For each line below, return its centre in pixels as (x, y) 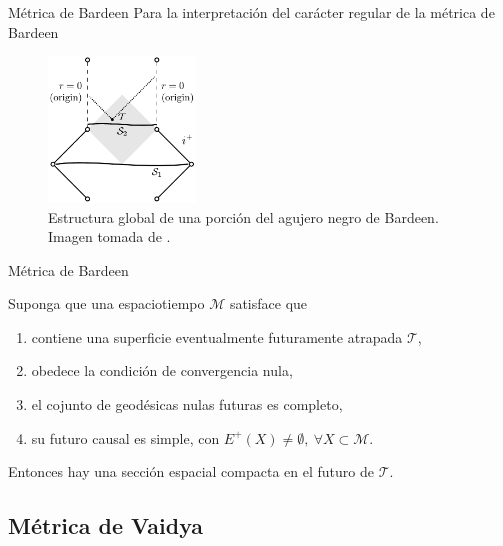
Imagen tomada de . (109, 236)
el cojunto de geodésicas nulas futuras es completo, (187, 404)
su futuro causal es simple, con (125, 437)
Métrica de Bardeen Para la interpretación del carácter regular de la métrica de (251, 12)
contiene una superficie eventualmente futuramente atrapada (217, 336)
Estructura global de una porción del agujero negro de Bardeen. (243, 216)
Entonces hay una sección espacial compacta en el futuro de (191, 471)
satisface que (268, 303)
